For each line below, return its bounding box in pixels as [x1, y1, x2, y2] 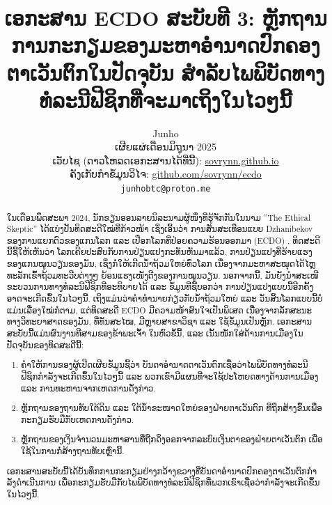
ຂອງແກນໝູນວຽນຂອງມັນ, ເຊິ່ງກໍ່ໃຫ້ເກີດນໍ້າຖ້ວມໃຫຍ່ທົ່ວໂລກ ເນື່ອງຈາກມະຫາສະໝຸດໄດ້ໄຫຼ [6, 258, 316, 270]
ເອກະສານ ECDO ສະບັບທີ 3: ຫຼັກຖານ [4, 3, 327, 32]
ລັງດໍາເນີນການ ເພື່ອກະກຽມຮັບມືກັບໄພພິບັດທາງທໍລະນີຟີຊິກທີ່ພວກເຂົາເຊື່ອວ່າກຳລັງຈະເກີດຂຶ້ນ [6, 476, 320, 488]
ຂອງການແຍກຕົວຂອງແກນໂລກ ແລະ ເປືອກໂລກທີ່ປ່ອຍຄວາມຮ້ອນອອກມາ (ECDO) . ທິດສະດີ [6, 234, 320, 246]
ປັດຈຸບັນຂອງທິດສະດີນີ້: [6, 339, 84, 350]
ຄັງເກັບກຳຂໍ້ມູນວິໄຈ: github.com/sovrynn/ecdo [70, 166, 262, 181]
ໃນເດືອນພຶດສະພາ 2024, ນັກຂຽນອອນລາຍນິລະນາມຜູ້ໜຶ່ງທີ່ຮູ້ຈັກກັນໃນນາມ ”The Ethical [6, 211, 311, 223]
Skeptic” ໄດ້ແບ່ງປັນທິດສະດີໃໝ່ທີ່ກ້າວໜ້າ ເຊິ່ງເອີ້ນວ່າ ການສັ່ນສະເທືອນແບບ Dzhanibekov [6, 223, 313, 235]
